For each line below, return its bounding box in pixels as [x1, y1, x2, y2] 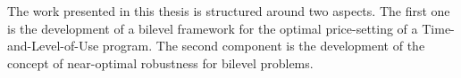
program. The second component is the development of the [102, 36, 425, 55]
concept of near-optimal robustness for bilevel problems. [7, 53, 314, 72]
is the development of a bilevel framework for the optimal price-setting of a [7, 19, 418, 37]
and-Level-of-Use [7, 36, 99, 55]
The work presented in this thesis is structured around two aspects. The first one [7, 2, 450, 19]
